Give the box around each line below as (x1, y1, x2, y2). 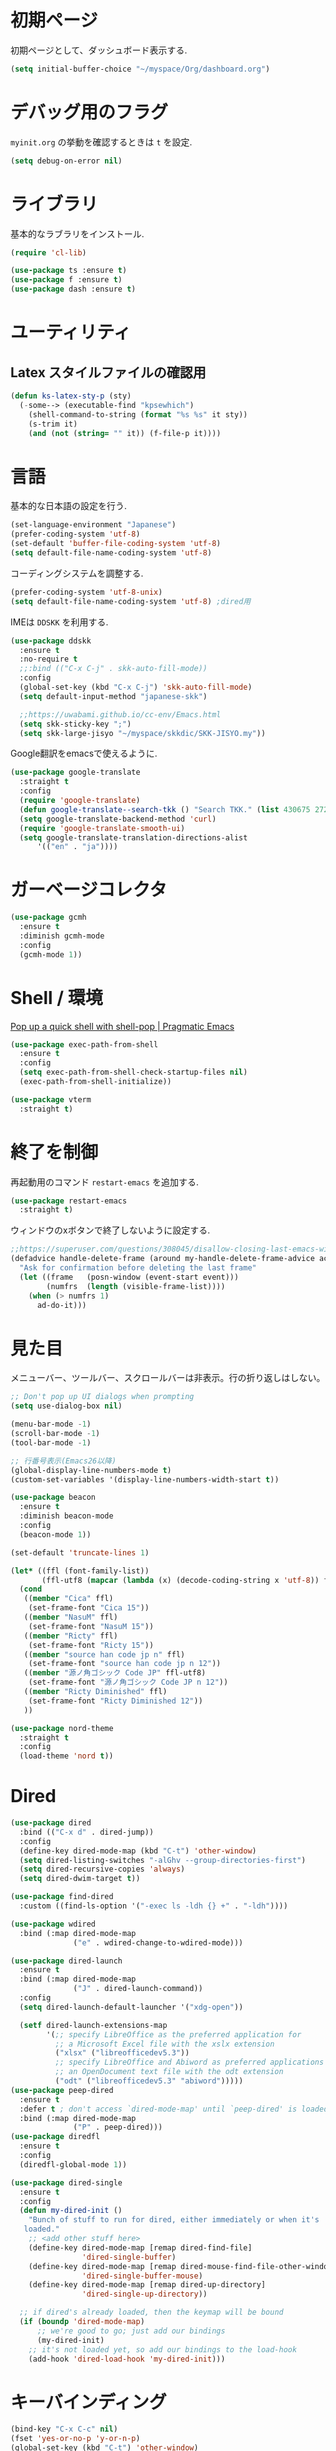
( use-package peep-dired (10, 2085, 114, 2095)
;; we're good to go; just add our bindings (36, 2326, 226, 2336)
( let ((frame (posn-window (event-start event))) (19, 1272, 240, 1282)
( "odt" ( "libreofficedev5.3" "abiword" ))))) (54, 2076, 244, 2086)
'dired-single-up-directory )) (81, 2289, 208, 2300)
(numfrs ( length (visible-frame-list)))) (46, 1281, 226, 1291)
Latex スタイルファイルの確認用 (10, 364, 207, 381)
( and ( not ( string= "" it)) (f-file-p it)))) (28, 428, 222, 438)
